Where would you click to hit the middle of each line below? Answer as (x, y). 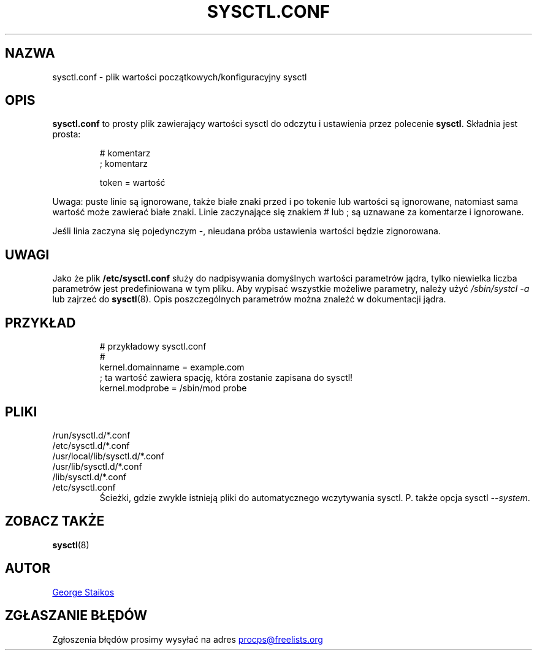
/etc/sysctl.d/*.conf (91, 445)
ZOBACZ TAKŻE (55, 521)
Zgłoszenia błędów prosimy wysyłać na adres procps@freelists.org (188, 639)
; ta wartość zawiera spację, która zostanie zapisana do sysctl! (226, 378)
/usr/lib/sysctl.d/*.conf (97, 466)
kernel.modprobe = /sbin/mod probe (173, 388)
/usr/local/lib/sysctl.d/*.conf (108, 456)
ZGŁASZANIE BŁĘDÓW (76, 616)
